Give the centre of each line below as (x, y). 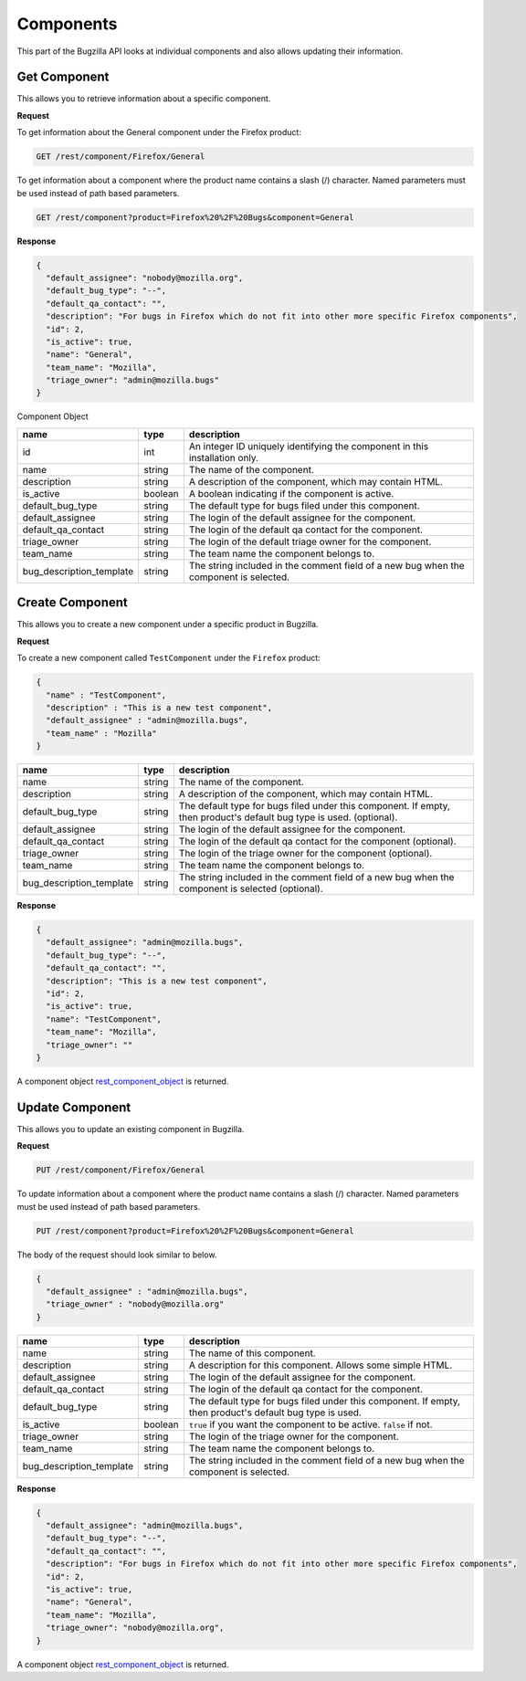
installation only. (224, 457)
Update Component (74, 1107)
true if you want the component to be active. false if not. (310, 1424)
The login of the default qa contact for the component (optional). (317, 842)
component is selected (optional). (251, 888)
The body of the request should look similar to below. (117, 1255)
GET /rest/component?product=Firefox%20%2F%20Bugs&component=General (195, 217)
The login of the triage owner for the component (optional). (305, 854)
